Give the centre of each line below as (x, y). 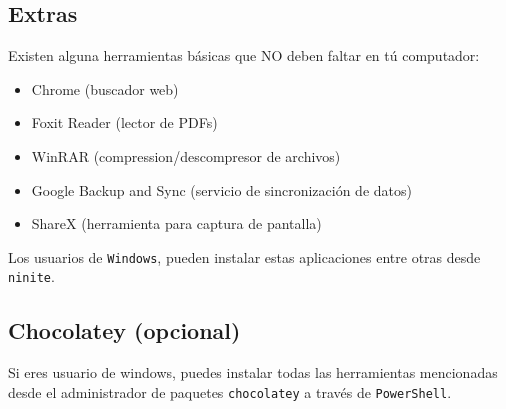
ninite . (31, 276)
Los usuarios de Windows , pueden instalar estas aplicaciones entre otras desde (244, 256)
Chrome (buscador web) (105, 88)
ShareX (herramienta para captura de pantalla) (176, 223)
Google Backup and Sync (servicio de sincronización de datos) (221, 189)
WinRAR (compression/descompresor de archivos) (186, 155)
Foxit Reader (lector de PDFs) (124, 122)
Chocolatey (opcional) (124, 330)
